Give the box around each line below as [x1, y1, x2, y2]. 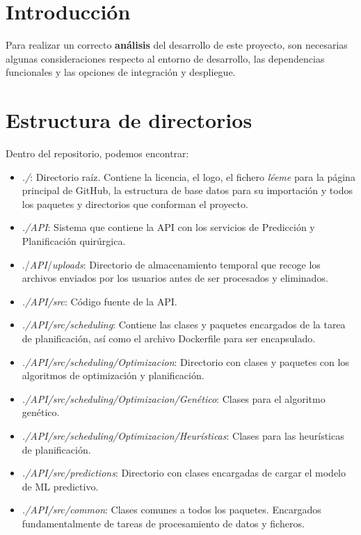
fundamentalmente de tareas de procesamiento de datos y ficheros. [22, 516, 305, 530]
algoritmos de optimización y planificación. [22, 368, 204, 383]
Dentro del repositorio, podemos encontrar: [6, 146, 189, 161]
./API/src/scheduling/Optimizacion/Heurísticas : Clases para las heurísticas [22, 428, 344, 442]
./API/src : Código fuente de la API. [22, 294, 177, 308]
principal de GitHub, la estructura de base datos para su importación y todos [22, 183, 353, 198]
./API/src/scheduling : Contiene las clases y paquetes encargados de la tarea [22, 317, 346, 332]
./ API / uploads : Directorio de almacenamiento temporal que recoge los [22, 257, 321, 271]
